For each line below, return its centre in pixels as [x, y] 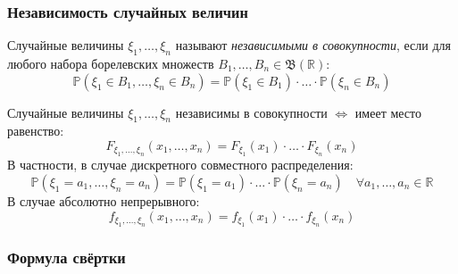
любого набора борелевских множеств [111, 64]
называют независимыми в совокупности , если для [313, 45]
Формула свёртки [67, 257]
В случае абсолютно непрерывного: [104, 201]
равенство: [36, 131]
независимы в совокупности [251, 112]
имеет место [388, 112]
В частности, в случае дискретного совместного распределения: [180, 165]
